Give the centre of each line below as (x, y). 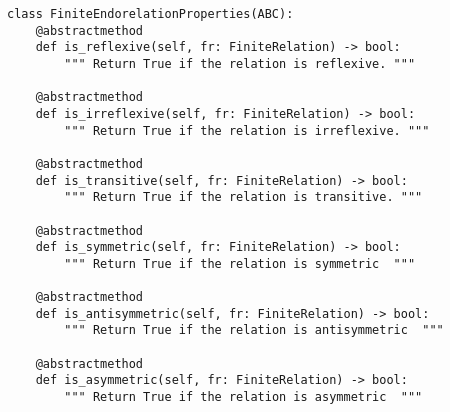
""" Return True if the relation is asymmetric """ (243, 397)
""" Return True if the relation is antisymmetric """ (254, 330)
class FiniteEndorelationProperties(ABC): (150, 14)
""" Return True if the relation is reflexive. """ (240, 63)
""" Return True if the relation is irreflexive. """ (247, 130)
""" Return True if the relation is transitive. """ (243, 197)
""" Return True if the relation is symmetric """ (240, 263)
